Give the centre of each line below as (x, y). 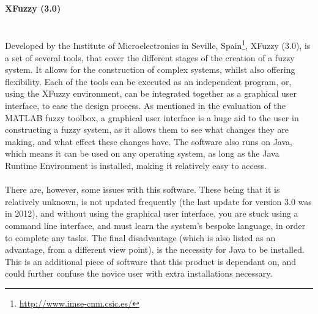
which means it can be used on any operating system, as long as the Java (142, 153)
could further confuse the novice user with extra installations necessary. (139, 273)
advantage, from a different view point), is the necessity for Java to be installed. (155, 249)
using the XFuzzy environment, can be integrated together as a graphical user (151, 93)
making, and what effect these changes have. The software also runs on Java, (149, 141)
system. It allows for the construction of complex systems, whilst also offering (150, 69)
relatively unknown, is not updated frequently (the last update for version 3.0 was (158, 201)
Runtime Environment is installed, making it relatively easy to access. (136, 165)
